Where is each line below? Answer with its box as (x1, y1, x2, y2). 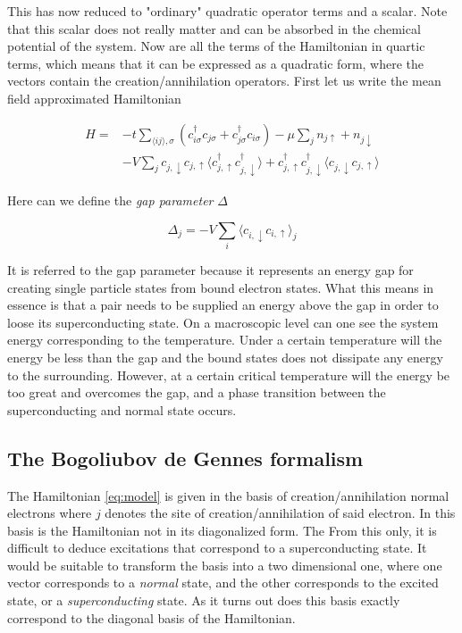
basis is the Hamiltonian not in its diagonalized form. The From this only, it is (7, 521, 437, 539)
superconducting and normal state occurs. (7, 400, 237, 419)
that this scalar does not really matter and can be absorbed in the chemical (7, 19, 421, 37)
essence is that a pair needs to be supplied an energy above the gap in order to (7, 296, 439, 314)
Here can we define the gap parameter (7, 191, 214, 210)
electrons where (7, 504, 92, 522)
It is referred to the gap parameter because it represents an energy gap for (7, 260, 414, 279)
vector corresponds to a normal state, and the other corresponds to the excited (7, 573, 439, 592)
